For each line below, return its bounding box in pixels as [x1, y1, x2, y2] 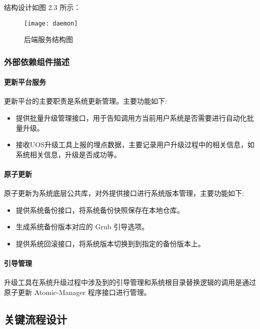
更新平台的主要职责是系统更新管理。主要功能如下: [4, 96, 167, 106]
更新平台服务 [4, 77, 46, 87]
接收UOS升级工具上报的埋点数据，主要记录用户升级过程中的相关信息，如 [15, 139, 254, 150]
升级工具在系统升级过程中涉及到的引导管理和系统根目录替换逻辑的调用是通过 [4, 277, 256, 287]
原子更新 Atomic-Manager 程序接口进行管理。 [4, 287, 151, 297]
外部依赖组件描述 [4, 55, 69, 68]
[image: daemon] [24, 20, 78, 27]
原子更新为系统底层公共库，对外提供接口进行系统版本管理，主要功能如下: [4, 188, 244, 198]
